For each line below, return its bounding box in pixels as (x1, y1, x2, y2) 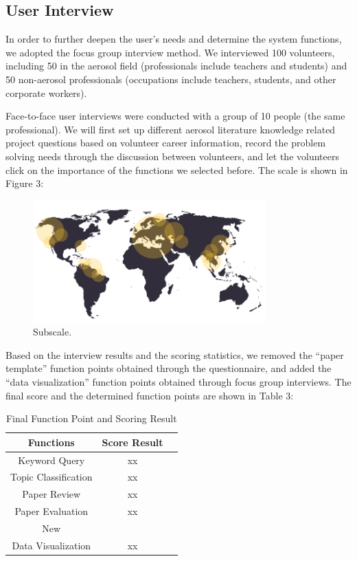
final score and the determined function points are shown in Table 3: (5, 388, 294, 402)
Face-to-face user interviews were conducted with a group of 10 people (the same (5, 109, 345, 123)
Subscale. (33, 324, 72, 339)
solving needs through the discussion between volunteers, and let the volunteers (5, 148, 339, 163)
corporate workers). (5, 85, 87, 100)
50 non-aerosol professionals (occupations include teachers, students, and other (5, 71, 336, 86)
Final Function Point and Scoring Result (5, 411, 177, 426)
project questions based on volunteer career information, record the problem (5, 135, 326, 150)
